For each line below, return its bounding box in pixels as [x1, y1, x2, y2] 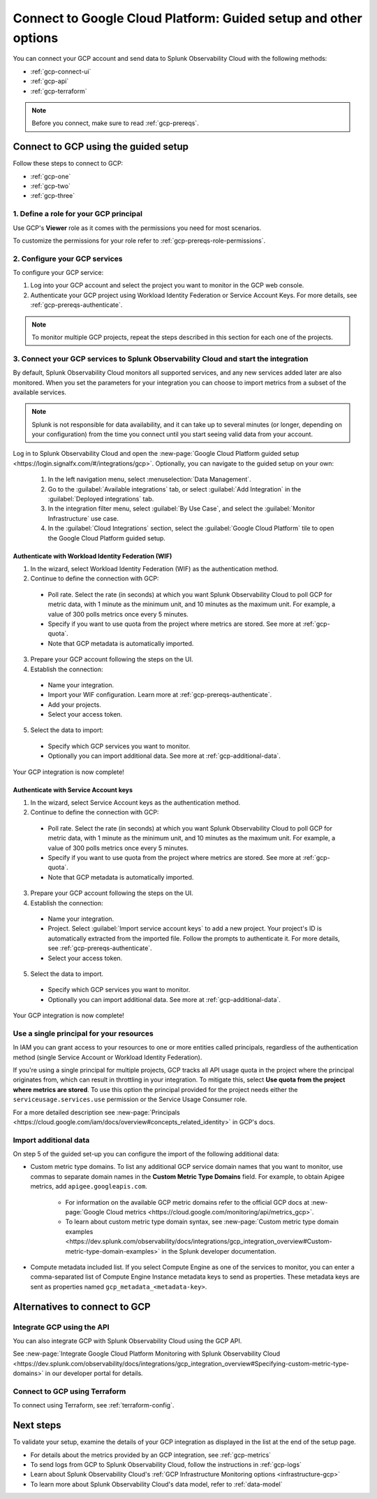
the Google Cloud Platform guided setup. [47, 533, 165, 542]
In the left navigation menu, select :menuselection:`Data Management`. [47, 475, 251, 484]
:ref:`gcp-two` [30, 182, 71, 190]
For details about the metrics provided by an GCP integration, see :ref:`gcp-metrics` [30, 1451, 272, 1459]
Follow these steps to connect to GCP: [13, 159, 124, 168]
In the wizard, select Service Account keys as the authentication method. [30, 798, 241, 807]
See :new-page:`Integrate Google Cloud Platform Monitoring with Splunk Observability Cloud [13, 1349, 281, 1358]
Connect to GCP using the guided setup [13, 141, 188, 153]
